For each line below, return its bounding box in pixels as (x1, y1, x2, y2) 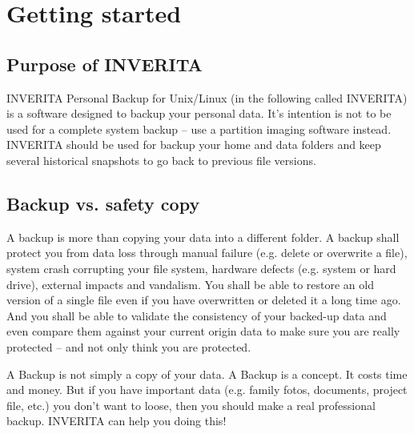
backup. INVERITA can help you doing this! (6, 412, 227, 429)
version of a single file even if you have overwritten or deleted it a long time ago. (6, 291, 401, 308)
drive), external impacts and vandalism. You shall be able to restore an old (6, 275, 374, 292)
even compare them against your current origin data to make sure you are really (6, 323, 400, 340)
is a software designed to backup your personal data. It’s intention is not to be (6, 105, 392, 122)
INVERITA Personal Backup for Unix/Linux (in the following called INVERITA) (6, 89, 408, 106)
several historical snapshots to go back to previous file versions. (6, 151, 316, 168)
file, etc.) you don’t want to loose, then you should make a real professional (6, 396, 376, 413)
